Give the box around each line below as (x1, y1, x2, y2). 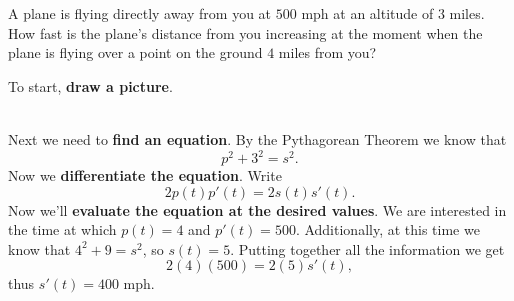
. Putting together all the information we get (230, 238, 505, 259)
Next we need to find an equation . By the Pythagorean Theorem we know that (8, 128, 507, 149)
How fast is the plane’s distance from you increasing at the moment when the (8, 22, 483, 43)
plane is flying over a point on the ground (8, 42, 263, 63)
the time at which (8, 219, 117, 240)
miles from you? (278, 42, 377, 63)
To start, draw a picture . (8, 75, 173, 96)
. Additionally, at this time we (295, 219, 480, 240)
